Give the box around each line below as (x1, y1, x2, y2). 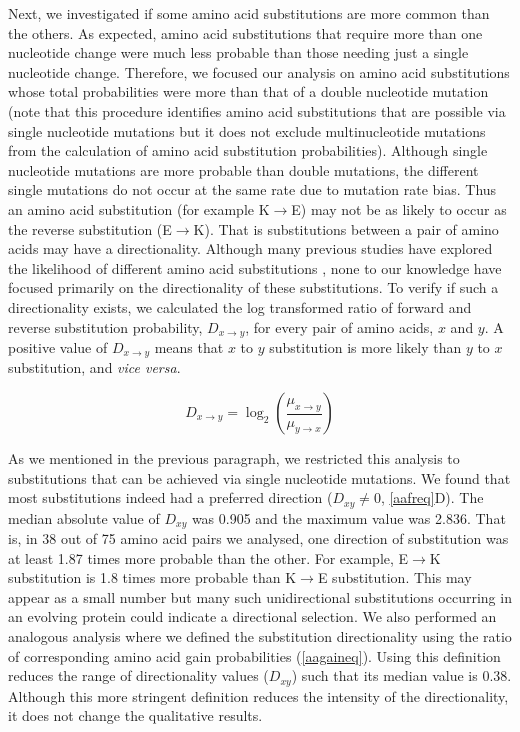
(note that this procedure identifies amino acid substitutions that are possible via (8, 100, 506, 121)
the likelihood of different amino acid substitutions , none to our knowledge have (8, 257, 502, 278)
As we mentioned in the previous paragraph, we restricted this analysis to (8, 448, 460, 468)
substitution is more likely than (269, 336, 462, 357)
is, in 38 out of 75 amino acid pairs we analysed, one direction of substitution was (8, 528, 509, 549)
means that (154, 336, 224, 357)
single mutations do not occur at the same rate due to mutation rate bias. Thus (8, 179, 497, 200)
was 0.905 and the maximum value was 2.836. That (191, 507, 506, 528)
